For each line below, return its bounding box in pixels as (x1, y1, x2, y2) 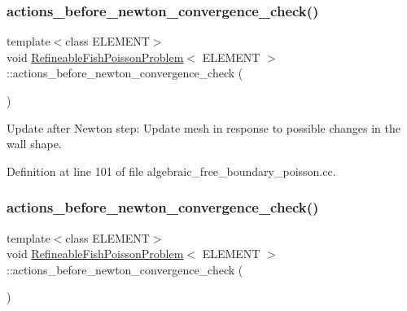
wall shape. (7, 135, 62, 152)
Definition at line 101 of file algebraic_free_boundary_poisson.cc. (7, 162, 336, 179)
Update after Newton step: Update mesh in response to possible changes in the (7, 119, 400, 136)
